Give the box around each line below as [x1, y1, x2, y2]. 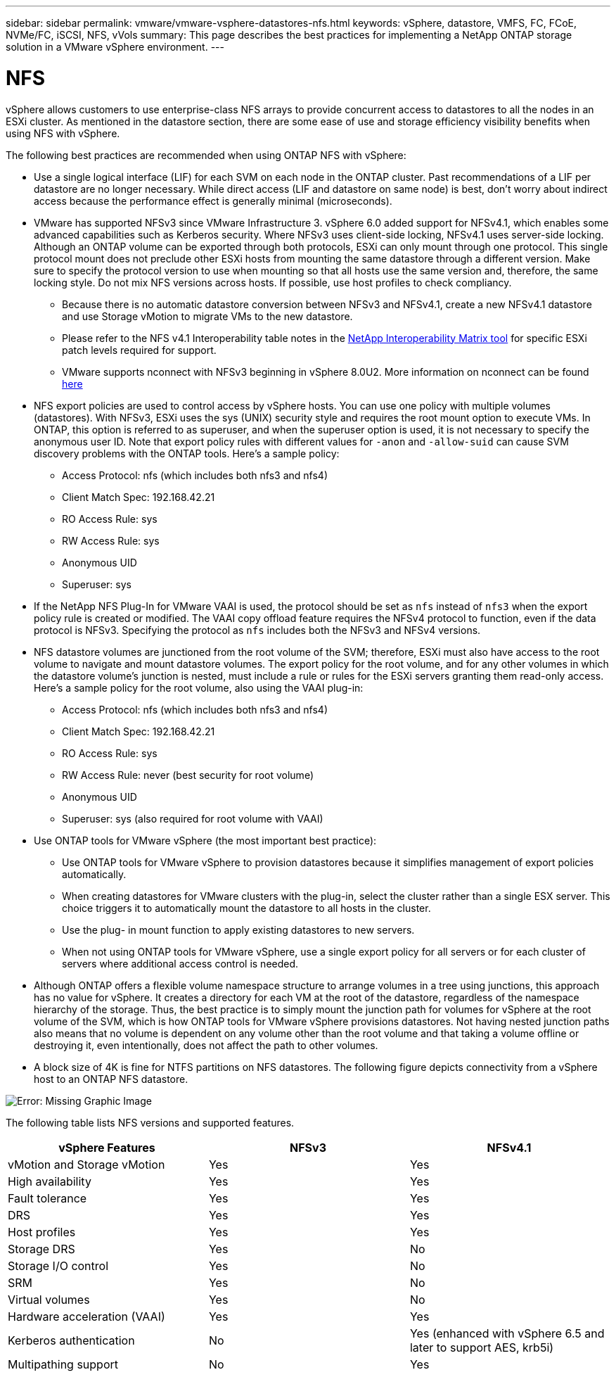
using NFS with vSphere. [6, 127, 120, 139]
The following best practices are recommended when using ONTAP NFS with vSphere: [6, 148, 406, 161]
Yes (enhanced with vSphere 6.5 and [409, 1326, 605, 1340]
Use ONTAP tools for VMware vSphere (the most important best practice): [34, 834, 377, 846]
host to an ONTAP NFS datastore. [34, 1072, 188, 1085]
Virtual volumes [8, 1292, 90, 1307]
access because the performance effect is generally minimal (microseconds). [34, 194, 392, 207]
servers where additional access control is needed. [62, 957, 299, 970]
